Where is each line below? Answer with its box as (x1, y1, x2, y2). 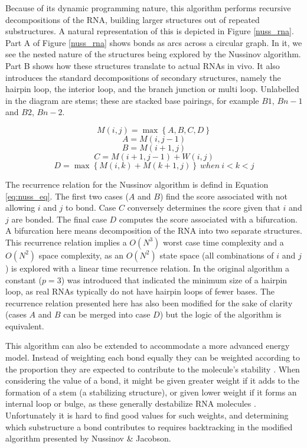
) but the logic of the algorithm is (159, 308, 282, 321)
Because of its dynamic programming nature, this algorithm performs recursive (5, 2, 291, 14)
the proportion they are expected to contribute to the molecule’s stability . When (5, 362, 300, 375)
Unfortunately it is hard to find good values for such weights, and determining (5, 409, 289, 421)
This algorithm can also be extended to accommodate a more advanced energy (5, 339, 290, 352)
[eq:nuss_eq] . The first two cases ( (5, 189, 129, 202)
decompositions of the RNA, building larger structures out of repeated (5, 13, 260, 25)
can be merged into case (63, 308, 151, 321)
